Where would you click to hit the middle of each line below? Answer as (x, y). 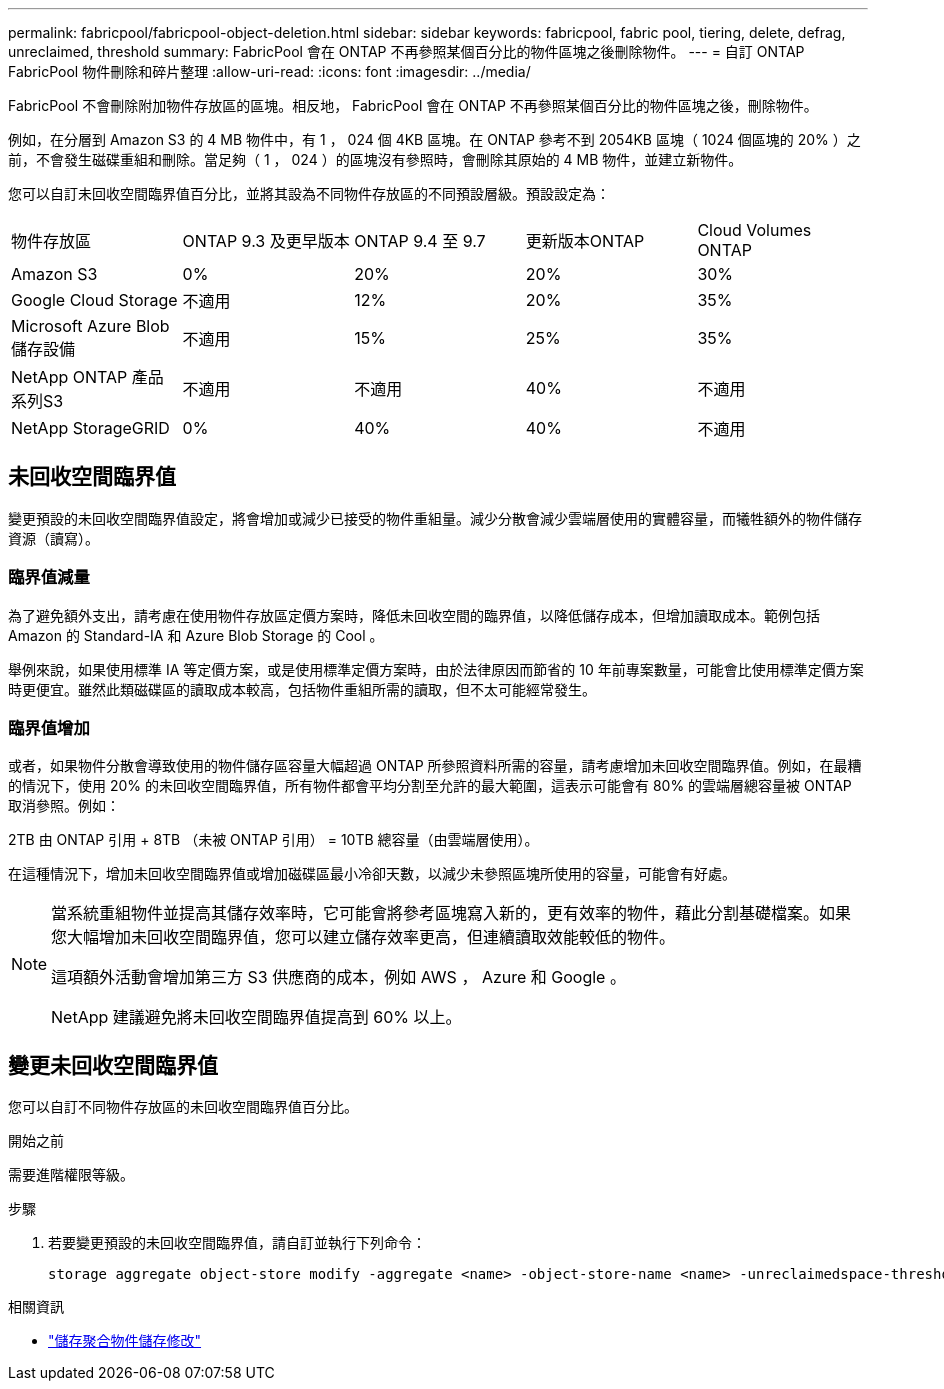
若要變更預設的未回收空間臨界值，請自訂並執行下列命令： (237, 1243)
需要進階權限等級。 (71, 1175)
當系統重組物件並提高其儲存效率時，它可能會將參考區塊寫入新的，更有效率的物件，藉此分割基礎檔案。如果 (451, 913)
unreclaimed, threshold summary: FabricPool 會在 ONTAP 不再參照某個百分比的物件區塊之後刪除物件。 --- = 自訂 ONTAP (406, 51)
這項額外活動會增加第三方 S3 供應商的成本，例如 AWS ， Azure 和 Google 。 (338, 977)
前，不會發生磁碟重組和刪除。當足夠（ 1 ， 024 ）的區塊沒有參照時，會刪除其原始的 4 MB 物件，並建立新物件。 (375, 159)
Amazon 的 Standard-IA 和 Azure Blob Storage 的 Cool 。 (196, 635)
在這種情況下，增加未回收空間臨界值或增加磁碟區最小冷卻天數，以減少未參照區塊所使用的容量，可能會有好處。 (372, 874)
